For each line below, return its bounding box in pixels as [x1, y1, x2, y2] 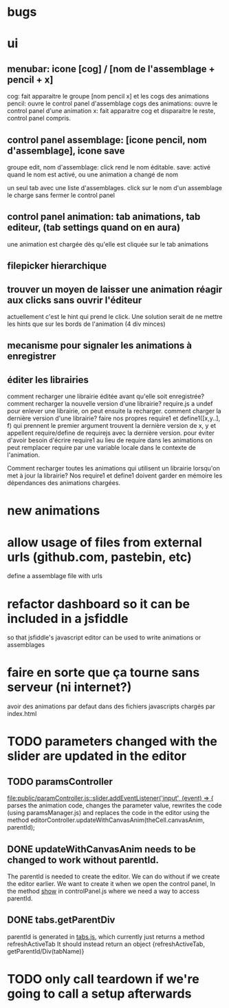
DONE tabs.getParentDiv [7, 914, 116, 926]
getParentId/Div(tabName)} [7, 947, 85, 955]
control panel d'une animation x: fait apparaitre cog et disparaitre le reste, [7, 107, 216, 115]
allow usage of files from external [7, 535, 203, 550]
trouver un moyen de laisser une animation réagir [7, 283, 223, 295]
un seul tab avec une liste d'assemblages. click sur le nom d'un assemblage [7, 184, 222, 192]
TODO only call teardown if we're [7, 971, 199, 987]
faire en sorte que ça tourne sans [7, 665, 200, 681]
